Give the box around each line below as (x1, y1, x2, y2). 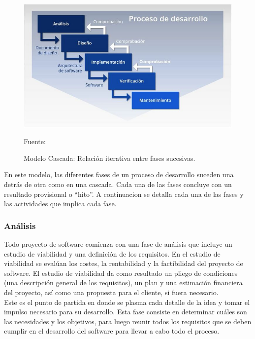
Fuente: (24, 136, 46, 147)
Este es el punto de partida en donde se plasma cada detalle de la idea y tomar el (4, 297, 250, 307)
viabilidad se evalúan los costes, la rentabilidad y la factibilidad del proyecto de (4, 258, 243, 268)
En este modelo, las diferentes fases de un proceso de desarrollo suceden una (4, 169, 234, 180)
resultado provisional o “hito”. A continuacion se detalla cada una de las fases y (4, 188, 244, 199)
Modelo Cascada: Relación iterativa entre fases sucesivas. (24, 152, 195, 163)
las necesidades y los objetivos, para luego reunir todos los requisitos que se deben (4, 316, 252, 326)
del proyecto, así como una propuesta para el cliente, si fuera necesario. (4, 287, 219, 297)
